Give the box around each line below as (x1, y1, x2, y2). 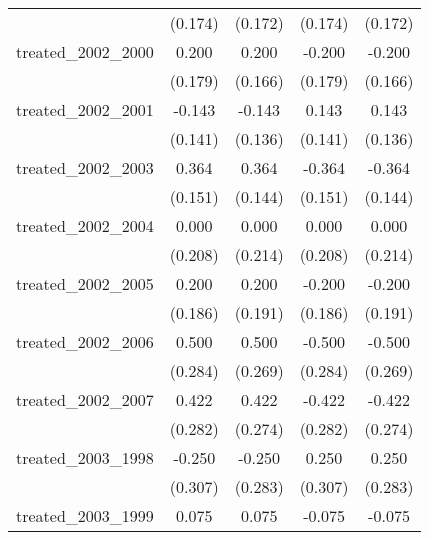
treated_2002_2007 (16, 388, 154, 411)
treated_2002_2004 (16, 214, 154, 237)
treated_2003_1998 (16, 446, 154, 469)
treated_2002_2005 (16, 272, 154, 295)
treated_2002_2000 (16, 40, 154, 63)
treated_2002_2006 (16, 330, 154, 353)
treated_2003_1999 (16, 504, 154, 527)
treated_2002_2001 (16, 98, 154, 121)
